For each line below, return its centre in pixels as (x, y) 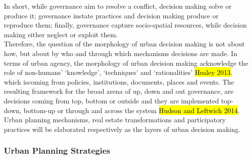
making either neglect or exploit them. (61, 34)
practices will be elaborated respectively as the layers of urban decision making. (122, 129)
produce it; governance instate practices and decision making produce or (111, 15)
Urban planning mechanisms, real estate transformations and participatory (115, 120)
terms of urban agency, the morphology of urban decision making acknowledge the (126, 63)
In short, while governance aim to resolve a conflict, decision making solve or (118, 6)
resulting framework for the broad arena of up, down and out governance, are (119, 91)
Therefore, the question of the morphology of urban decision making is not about (125, 44)
